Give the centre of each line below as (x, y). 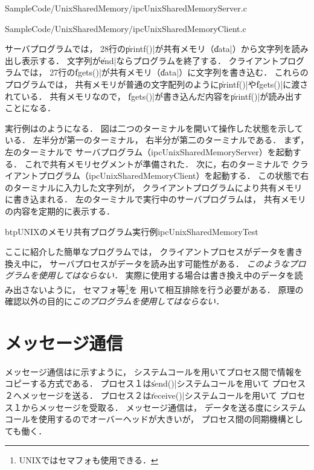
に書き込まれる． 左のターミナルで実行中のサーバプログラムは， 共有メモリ (155, 199)
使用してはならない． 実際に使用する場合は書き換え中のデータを (166, 275)
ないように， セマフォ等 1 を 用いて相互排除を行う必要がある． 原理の (167, 288)
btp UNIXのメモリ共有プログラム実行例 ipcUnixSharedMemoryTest (132, 231)
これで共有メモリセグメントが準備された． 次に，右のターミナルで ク (162, 163)
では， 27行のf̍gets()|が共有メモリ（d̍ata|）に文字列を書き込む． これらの (165, 72)
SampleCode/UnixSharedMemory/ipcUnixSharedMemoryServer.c (126, 8)
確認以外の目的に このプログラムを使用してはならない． (114, 301)
